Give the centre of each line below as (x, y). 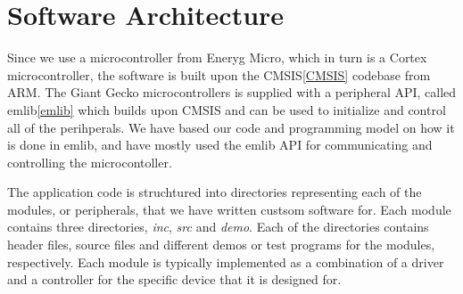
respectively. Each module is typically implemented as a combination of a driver (226, 261)
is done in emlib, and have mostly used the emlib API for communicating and (220, 145)
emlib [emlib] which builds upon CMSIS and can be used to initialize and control (227, 109)
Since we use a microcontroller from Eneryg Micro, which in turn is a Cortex (217, 57)
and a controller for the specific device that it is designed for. (174, 279)
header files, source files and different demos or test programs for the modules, (221, 245)
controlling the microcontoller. (90, 162)
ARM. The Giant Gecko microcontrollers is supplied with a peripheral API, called (232, 92)
